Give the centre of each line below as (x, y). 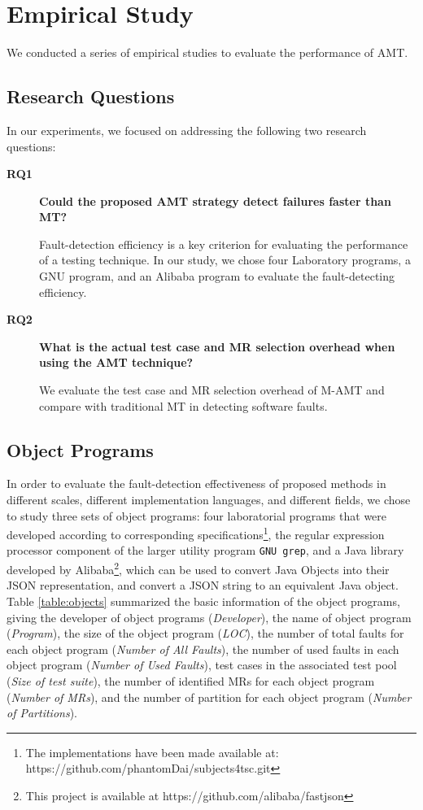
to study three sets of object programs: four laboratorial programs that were (197, 515)
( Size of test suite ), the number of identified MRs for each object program (191, 680)
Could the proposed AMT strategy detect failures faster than (215, 200)
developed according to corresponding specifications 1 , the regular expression (196, 533)
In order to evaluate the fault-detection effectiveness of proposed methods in (196, 483)
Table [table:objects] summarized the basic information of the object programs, (203, 601)
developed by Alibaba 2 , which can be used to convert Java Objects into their (198, 568)
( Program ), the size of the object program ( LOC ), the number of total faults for (205, 633)
